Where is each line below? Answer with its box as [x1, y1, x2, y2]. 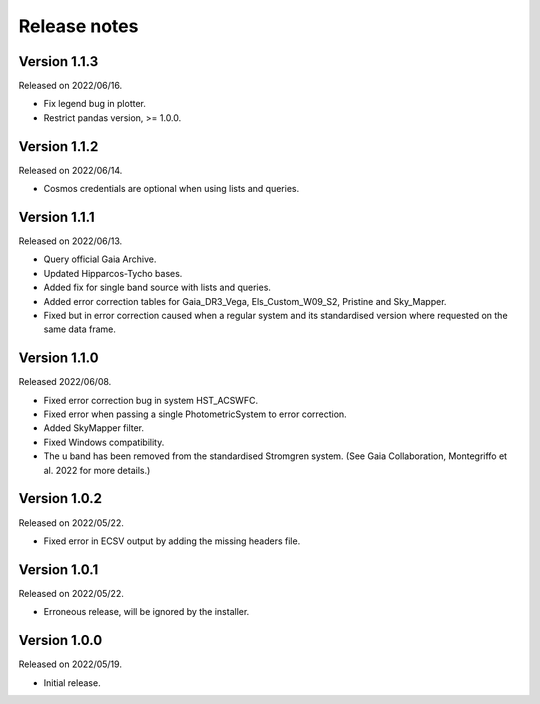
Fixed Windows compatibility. [43, 436, 165, 448]
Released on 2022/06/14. [18, 164, 123, 176]
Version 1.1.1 [18, 208, 95, 225]
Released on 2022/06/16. [18, 80, 123, 92]
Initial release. [43, 676, 101, 689]
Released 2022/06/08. [18, 376, 112, 388]
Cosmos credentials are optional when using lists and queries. [43, 183, 300, 195]
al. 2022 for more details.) [43, 464, 151, 476]
